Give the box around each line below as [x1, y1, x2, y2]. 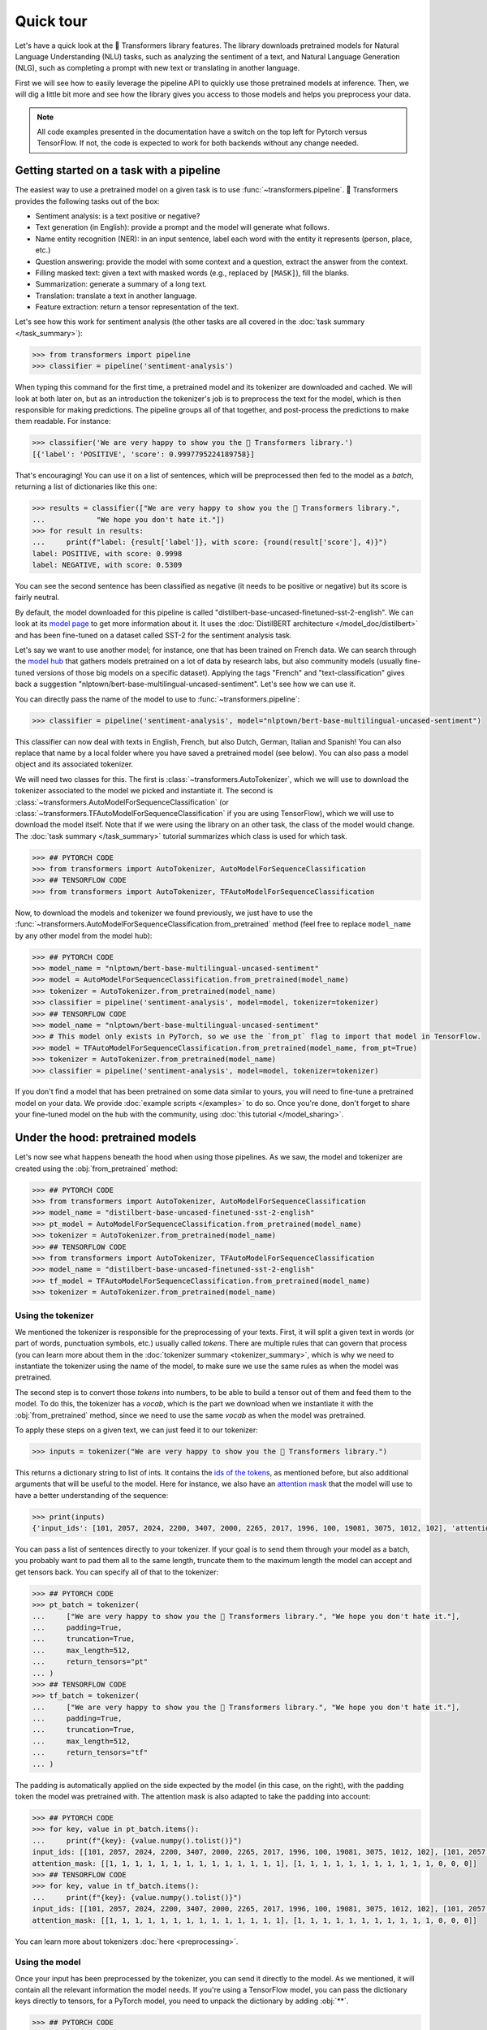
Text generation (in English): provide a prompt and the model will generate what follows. [35, 222, 330, 232]
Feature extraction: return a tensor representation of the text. [35, 302, 239, 312]
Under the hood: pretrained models [15, 1131, 196, 1145]
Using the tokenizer [15, 1310, 94, 1321]
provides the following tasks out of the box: [15, 196, 160, 206]
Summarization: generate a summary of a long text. [35, 279, 207, 289]
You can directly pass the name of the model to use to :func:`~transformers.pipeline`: [15, 694, 300, 704]
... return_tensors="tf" [32, 1748, 149, 1757]
